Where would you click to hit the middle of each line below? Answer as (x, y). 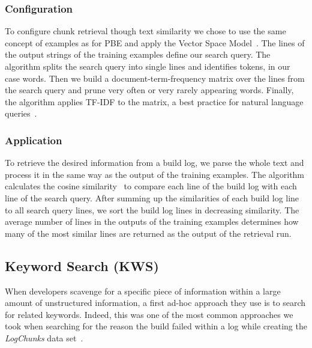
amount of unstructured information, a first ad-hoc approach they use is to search (155, 303)
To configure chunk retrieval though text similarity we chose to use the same (145, 31)
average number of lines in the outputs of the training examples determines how (152, 221)
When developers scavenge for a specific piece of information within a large (143, 291)
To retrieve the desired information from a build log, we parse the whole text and (154, 163)
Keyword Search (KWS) (82, 265)
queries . (21, 113)
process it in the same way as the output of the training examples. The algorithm (155, 174)
